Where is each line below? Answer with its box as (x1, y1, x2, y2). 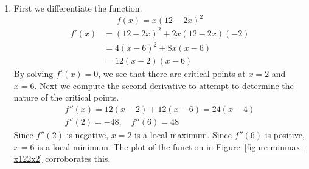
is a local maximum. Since (134, 128, 232, 141)
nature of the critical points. (13, 91, 119, 104)
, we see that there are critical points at (98, 67, 246, 80)
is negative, (66, 128, 109, 141)
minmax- (270, 140, 304, 153)
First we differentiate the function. (13, 2, 142, 14)
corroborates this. (45, 152, 111, 165)
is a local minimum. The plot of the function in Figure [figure (37, 140, 268, 153)
